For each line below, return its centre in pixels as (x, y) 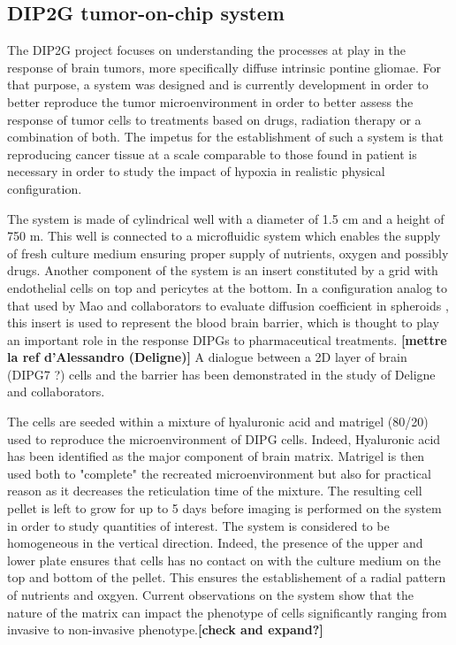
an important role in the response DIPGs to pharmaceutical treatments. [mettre (227, 339)
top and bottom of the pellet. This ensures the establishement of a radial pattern (227, 577)
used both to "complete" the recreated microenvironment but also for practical (219, 473)
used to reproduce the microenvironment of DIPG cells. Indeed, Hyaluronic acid (224, 438)
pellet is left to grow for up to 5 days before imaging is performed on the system (224, 508)
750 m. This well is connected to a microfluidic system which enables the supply (224, 236)
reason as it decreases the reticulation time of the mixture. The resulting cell (215, 491)
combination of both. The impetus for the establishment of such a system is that (226, 137)
